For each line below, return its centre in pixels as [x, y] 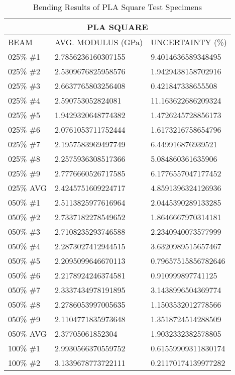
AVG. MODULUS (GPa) [99, 42]
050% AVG [27, 334]
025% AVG [27, 188]
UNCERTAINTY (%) [189, 42]
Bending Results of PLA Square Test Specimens [117, 7]
